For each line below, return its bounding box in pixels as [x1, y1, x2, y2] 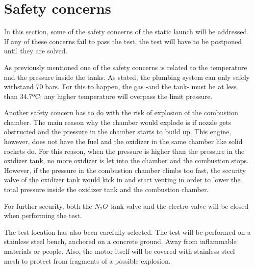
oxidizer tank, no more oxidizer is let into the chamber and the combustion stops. [4, 155, 249, 166]
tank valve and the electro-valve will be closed [110, 200, 249, 211]
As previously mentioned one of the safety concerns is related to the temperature [4, 62, 247, 72]
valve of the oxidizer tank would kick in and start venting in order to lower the [4, 174, 241, 185]
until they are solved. [4, 46, 68, 56]
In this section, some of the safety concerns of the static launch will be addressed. [4, 26, 249, 37]
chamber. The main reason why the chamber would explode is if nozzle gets [4, 117, 231, 127]
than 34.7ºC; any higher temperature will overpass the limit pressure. [4, 91, 212, 101]
